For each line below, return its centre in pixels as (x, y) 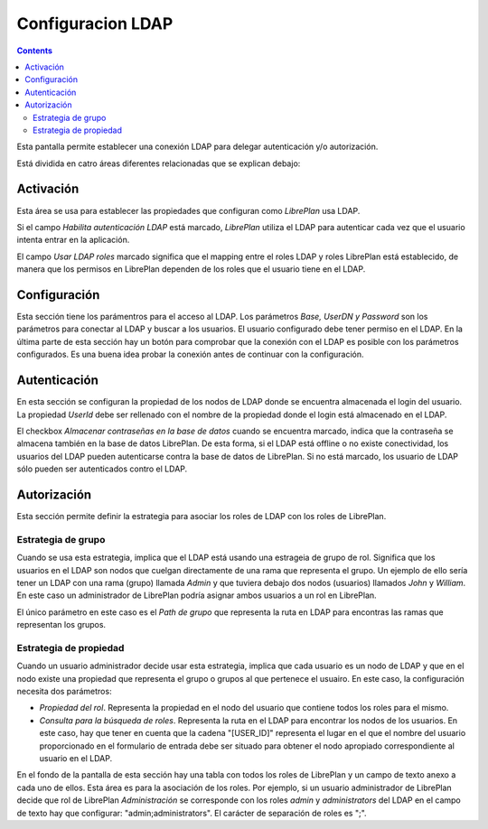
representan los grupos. (61, 625)
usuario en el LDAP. (76, 758)
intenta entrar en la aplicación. (73, 240)
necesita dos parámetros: (64, 691)
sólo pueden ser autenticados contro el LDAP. (102, 469)
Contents (35, 51)
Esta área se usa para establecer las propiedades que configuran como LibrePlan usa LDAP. (188, 210)
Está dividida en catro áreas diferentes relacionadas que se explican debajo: (159, 163)
